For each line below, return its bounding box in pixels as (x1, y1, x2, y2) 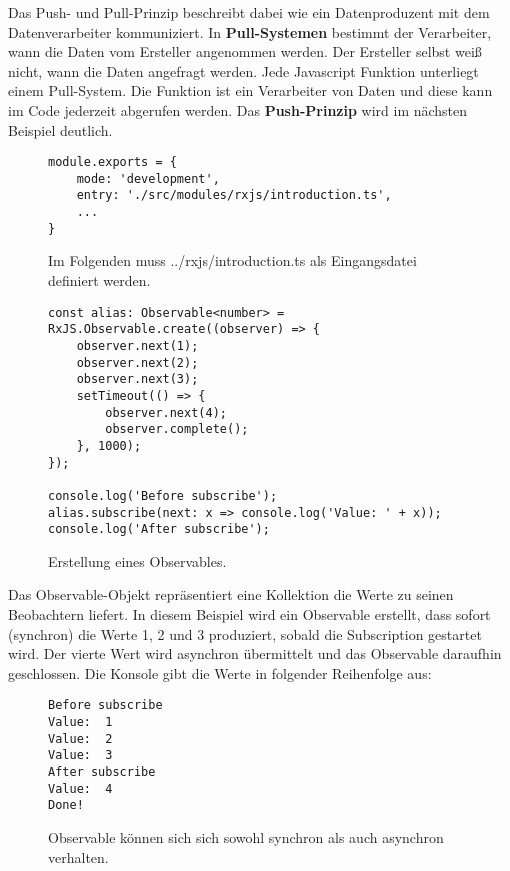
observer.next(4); (105, 405, 227, 420)
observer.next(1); (76, 338, 199, 353)
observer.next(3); (76, 372, 199, 387)
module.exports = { (48, 155, 177, 170)
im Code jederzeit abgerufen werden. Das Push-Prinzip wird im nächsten (8, 99, 468, 120)
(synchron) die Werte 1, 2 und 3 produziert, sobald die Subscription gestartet (8, 623, 482, 644)
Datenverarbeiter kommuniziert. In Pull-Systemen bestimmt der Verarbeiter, (8, 21, 492, 42)
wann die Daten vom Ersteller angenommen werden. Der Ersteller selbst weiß (8, 41, 482, 62)
